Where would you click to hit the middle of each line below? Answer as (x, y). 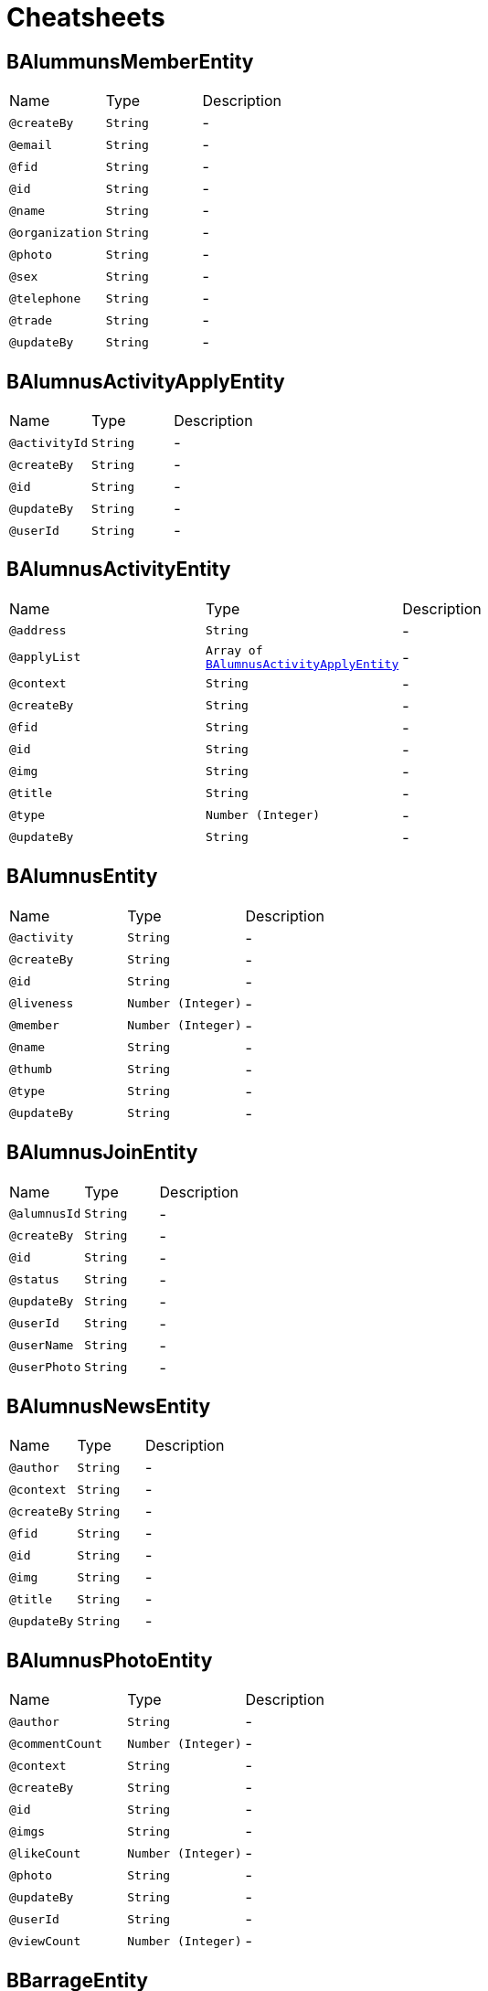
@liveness (42, 1004)
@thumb (31, 1070)
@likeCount (45, 1853)
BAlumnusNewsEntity (109, 1406)
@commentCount (56, 1743)
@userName (42, 1346)
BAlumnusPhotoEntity (110, 1660)
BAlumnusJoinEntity (102, 1153)
